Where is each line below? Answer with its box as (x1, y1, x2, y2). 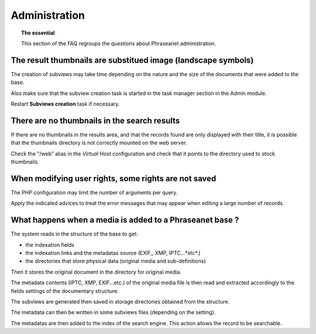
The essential (21, 29, 55, 36)
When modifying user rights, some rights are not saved (11, 173, 217, 183)
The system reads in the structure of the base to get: (11, 230, 138, 237)
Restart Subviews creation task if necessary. (11, 100, 120, 108)
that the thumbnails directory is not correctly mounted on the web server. (11, 139, 187, 146)
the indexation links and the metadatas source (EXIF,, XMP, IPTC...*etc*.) (25, 250, 201, 257)
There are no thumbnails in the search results (11, 115, 180, 125)
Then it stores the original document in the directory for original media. (11, 268, 181, 275)
